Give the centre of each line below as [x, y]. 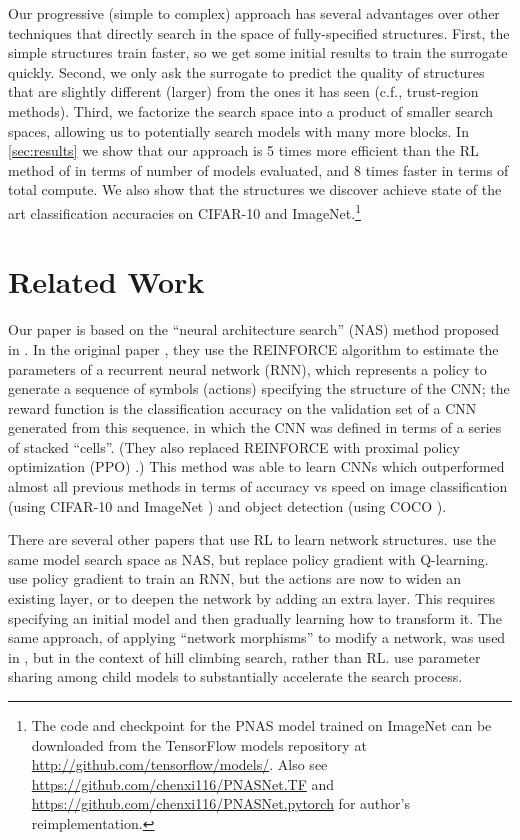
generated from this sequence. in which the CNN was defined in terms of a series [255, 427]
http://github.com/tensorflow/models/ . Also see [179, 764]
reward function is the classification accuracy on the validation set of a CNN [242, 407]
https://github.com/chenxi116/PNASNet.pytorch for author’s [220, 803]
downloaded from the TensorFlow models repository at [199, 744]
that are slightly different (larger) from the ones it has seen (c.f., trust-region [243, 91]
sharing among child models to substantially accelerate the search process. [235, 676]
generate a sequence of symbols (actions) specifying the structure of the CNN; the [259, 388]
